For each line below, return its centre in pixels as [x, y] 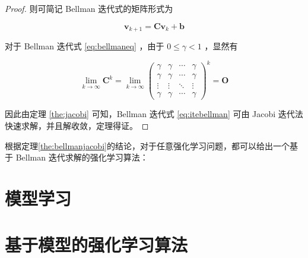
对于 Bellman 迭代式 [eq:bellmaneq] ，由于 [85, 46]
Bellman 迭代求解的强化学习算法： [82, 157]
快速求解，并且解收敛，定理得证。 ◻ [77, 125]
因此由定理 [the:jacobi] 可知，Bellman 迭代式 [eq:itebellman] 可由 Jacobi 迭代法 [154, 114]
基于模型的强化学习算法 [96, 245]
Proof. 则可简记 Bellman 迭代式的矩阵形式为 [89, 8]
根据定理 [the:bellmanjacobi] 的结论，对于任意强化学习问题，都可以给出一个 [147, 145]
